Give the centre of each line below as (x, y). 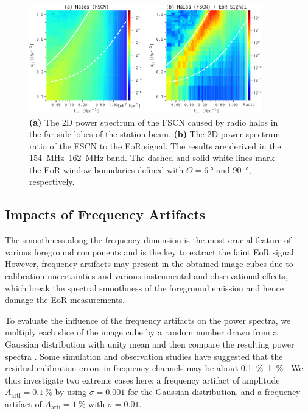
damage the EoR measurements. (65, 300)
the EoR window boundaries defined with (107, 169)
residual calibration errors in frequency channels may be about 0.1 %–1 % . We (154, 368)
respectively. (52, 181)
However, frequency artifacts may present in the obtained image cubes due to (149, 264)
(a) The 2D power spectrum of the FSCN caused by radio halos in (154, 122)
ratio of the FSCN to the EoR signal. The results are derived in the (155, 145)
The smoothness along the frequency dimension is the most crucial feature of (148, 240)
